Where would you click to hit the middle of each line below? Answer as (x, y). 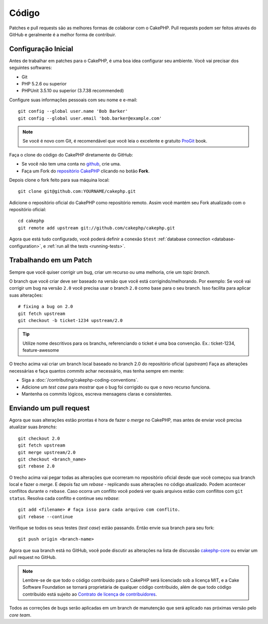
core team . (20, 615)
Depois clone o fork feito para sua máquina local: (59, 180)
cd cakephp (31, 221)
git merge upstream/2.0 (47, 452)
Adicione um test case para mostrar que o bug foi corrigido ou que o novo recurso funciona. (116, 387)
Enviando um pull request (49, 408)
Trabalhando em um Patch (51, 260)
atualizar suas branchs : (33, 427)
